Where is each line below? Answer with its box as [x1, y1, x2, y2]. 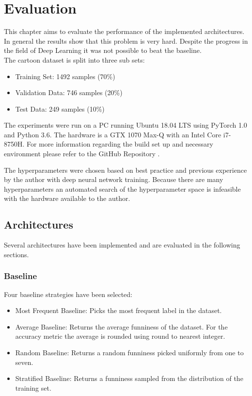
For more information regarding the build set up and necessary [27, 139, 213, 149]
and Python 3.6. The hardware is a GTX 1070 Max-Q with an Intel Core [4, 129, 221, 139]
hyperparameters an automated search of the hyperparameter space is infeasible [4, 183, 241, 194]
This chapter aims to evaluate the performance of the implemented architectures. [4, 26, 245, 36]
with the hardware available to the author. [4, 193, 130, 203]
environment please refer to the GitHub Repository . [4, 148, 160, 159]
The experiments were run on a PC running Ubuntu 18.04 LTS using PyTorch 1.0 [4, 120, 247, 130]
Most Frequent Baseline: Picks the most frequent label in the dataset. [15, 305, 222, 315]
